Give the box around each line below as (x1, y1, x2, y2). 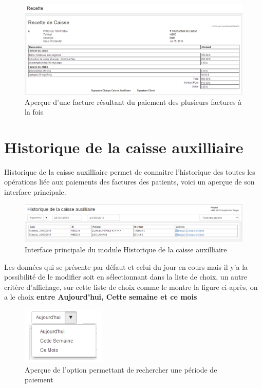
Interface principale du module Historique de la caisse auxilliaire (25, 244, 227, 255)
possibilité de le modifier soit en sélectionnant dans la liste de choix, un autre (4, 271, 248, 282)
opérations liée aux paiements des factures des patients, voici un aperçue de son (4, 176, 255, 187)
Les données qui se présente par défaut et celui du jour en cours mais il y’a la (4, 261, 248, 272)
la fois (25, 106, 44, 117)
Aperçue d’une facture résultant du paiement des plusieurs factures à (25, 96, 242, 107)
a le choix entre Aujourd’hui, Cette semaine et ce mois (4, 291, 197, 302)
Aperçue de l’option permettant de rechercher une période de (25, 364, 217, 375)
